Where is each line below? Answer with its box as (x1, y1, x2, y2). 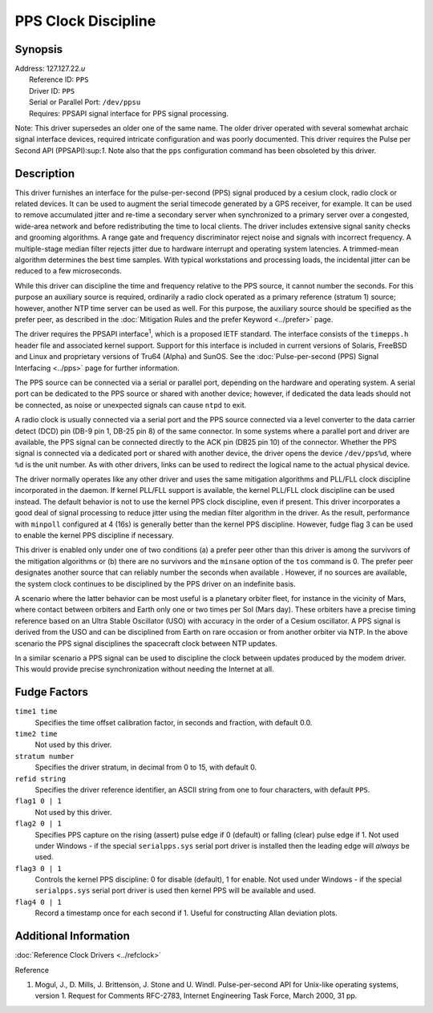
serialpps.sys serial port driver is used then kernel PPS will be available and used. (34, 886, 316, 895)
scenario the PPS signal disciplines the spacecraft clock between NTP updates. (14, 638, 278, 648)
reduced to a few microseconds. (14, 266, 122, 276)
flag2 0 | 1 (14, 819, 62, 829)
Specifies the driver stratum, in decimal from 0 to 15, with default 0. (34, 762, 257, 773)
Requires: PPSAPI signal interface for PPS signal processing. (29, 108, 229, 118)
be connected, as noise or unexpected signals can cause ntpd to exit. (14, 400, 247, 410)
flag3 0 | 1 (14, 864, 62, 873)
